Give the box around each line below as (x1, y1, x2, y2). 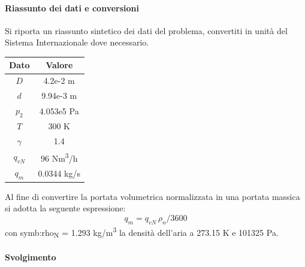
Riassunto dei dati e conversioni (5, 1, 139, 14)
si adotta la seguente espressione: (5, 202, 126, 214)
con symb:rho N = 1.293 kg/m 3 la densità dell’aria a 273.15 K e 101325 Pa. (5, 224, 279, 239)
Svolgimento (5, 250, 56, 263)
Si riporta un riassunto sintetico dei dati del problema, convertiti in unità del (5, 24, 288, 37)
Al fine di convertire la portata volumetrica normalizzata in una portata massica (5, 190, 300, 202)
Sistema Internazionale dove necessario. (5, 36, 149, 48)
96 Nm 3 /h (40, 150, 78, 164)
